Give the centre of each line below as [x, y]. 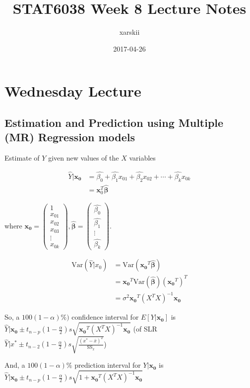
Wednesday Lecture [73, 91]
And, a [15, 365]
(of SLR [145, 329]
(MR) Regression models [70, 137]
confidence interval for [105, 317]
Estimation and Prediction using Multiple [114, 122]
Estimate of [22, 158]
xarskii [129, 32]
